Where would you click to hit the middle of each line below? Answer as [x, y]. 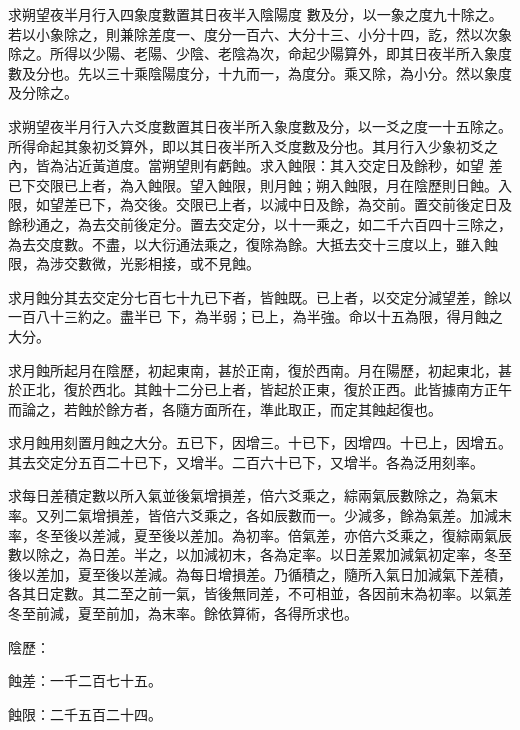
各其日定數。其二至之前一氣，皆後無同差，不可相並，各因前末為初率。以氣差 [260, 593]
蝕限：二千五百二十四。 [85, 713]
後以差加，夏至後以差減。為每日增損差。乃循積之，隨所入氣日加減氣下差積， [260, 573]
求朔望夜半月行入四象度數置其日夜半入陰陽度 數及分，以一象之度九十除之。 [255, 14]
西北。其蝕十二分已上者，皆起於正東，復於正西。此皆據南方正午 [301, 389]
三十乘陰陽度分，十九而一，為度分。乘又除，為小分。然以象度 [308, 72]
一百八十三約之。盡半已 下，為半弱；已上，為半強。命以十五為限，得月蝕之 [255, 316]
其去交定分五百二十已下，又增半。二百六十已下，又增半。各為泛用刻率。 [246, 461]
